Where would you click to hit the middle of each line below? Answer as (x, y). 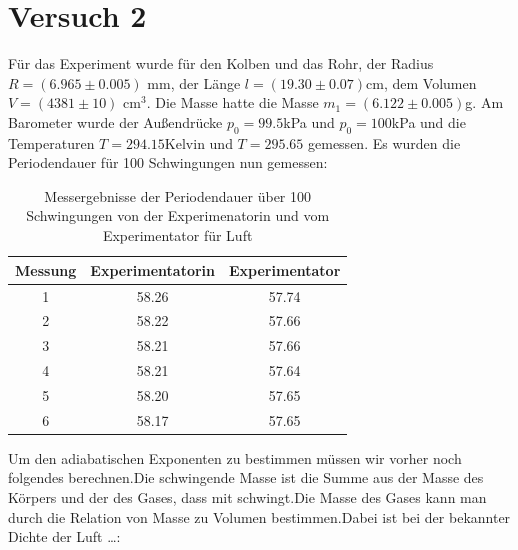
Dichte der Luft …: (64, 536)
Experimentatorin (153, 269)
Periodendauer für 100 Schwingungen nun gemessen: (168, 162)
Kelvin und (198, 142)
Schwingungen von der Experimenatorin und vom (178, 215)
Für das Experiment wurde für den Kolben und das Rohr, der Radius (221, 63)
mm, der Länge (194, 82)
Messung (46, 269)
